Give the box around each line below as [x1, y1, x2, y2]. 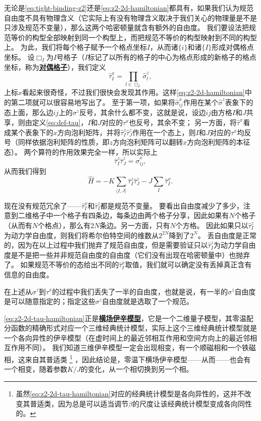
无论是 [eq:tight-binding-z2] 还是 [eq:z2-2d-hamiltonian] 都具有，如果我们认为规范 [4, 3, 253, 13]
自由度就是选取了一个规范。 [102, 296, 194, 306]
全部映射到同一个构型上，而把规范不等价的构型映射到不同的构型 [46, 32, 257, 42]
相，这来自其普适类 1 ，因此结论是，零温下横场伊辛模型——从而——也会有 [4, 353, 251, 364]
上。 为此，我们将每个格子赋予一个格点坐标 [4, 42, 147, 52]
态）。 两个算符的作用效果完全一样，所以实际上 [4, 146, 158, 157]
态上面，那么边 [4, 107, 53, 118]
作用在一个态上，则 [132, 127, 196, 137]
